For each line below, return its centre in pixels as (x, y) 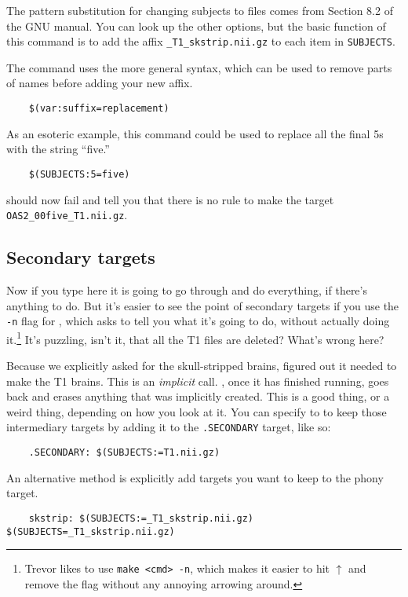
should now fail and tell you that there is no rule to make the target (170, 199)
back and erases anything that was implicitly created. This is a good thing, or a (198, 396)
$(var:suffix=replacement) (99, 109)
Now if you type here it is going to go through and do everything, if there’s (187, 289)
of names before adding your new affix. (100, 83)
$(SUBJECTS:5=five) (79, 174)
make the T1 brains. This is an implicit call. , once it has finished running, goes (198, 381)
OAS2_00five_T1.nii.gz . (67, 215)
